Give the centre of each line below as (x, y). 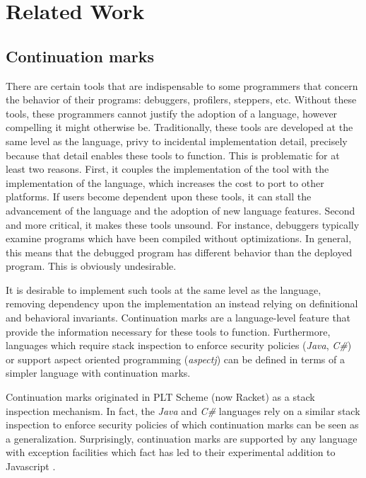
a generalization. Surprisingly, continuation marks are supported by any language (182, 438)
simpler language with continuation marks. (98, 373)
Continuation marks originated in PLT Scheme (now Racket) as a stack (160, 397)
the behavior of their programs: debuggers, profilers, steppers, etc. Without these (181, 99)
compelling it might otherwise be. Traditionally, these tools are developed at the (179, 127)
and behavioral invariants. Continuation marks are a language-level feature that (178, 318)
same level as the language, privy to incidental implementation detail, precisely (177, 141)
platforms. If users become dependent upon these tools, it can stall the (159, 197)
